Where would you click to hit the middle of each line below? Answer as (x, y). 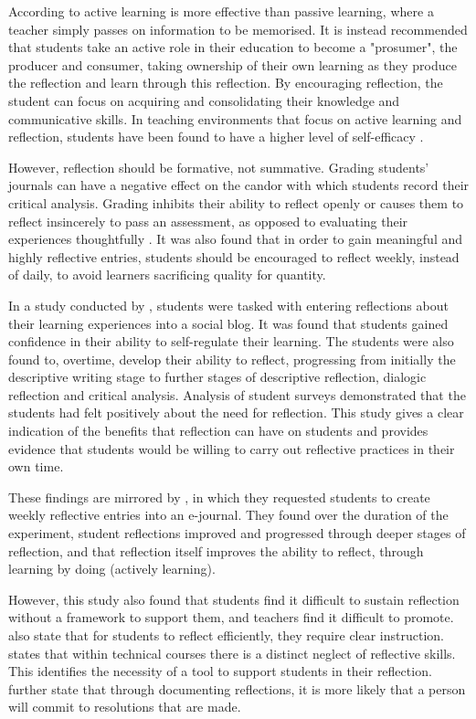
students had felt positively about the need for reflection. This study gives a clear (236, 412)
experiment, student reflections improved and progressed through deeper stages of (237, 533)
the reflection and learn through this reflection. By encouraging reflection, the (226, 83)
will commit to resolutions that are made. (125, 707)
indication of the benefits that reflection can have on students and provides (218, 431)
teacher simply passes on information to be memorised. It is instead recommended (238, 29)
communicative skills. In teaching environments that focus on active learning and (235, 118)
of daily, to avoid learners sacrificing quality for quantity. (167, 275)
